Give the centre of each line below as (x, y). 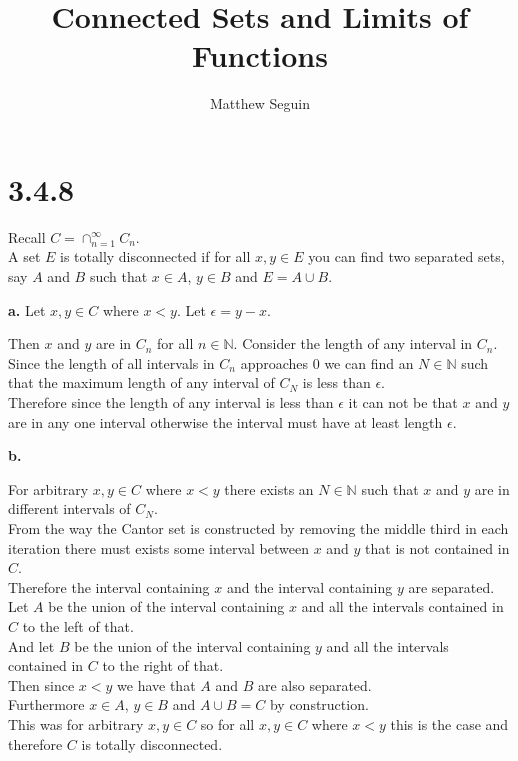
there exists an (269, 488)
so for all (227, 723)
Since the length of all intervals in (111, 362)
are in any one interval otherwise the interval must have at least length (225, 421)
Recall (27, 236)
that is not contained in (437, 547)
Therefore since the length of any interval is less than (171, 402)
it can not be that (403, 402)
